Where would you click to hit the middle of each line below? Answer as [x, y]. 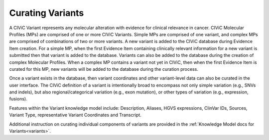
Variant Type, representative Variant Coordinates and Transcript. [75, 115]
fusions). [18, 99]
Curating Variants [47, 13]
